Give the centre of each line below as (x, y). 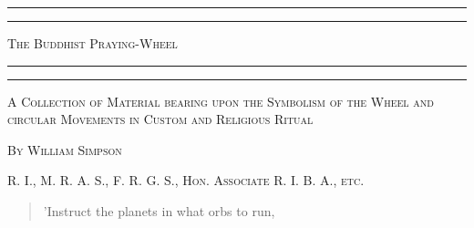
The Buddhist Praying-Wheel (93, 43)
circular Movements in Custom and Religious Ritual (160, 119)
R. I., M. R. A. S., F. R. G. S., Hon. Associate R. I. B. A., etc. (186, 180)
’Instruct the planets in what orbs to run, (159, 210)
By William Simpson (65, 149)
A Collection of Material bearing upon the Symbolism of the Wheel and (221, 101)
